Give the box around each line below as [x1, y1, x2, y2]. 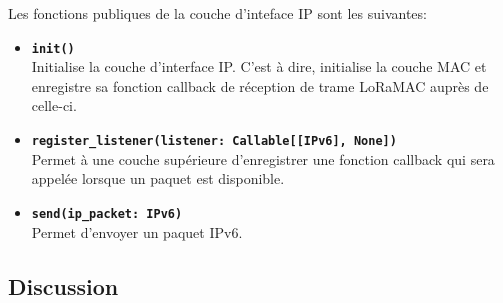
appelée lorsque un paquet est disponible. [31, 168, 285, 189]
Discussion [8, 270, 119, 301]
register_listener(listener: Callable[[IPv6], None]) [31, 134, 397, 149]
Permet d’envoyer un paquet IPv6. [31, 221, 243, 242]
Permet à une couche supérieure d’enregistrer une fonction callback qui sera [31, 148, 495, 169]
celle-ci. [31, 95, 77, 116]
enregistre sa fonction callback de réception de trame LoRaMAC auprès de [31, 75, 489, 96]
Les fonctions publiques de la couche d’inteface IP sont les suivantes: [8, 3, 427, 23]
